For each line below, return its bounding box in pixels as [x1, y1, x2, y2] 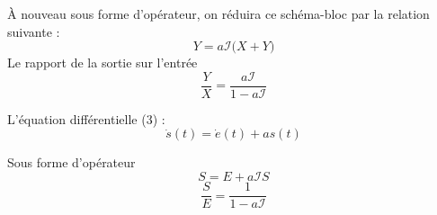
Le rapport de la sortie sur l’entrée [7, 53, 198, 72]
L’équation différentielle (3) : [7, 109, 165, 128]
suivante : [7, 22, 60, 40]
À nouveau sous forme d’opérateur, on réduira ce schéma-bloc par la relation [7, 4, 430, 22]
